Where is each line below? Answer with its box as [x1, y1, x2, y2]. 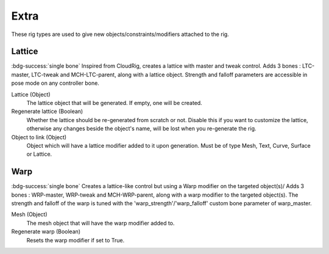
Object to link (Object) [11, 133, 67, 140]
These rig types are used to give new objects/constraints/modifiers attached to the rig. [11, 31, 230, 38]
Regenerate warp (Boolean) [11, 228, 81, 235]
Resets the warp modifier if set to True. [26, 236, 125, 244]
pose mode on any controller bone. [11, 79, 100, 87]
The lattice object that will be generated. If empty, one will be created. [26, 100, 202, 107]
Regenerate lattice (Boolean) [11, 107, 83, 115]
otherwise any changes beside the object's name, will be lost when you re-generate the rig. [26, 125, 256, 132]
